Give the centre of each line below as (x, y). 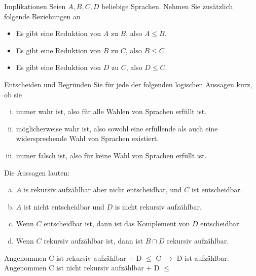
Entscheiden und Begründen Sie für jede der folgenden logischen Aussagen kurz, (128, 84)
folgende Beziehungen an (42, 16)
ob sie (13, 94)
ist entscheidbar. (217, 189)
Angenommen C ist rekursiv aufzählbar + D (73, 257)
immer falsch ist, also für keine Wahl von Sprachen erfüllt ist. (111, 155)
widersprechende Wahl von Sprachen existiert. (87, 138)
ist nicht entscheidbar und (64, 206)
